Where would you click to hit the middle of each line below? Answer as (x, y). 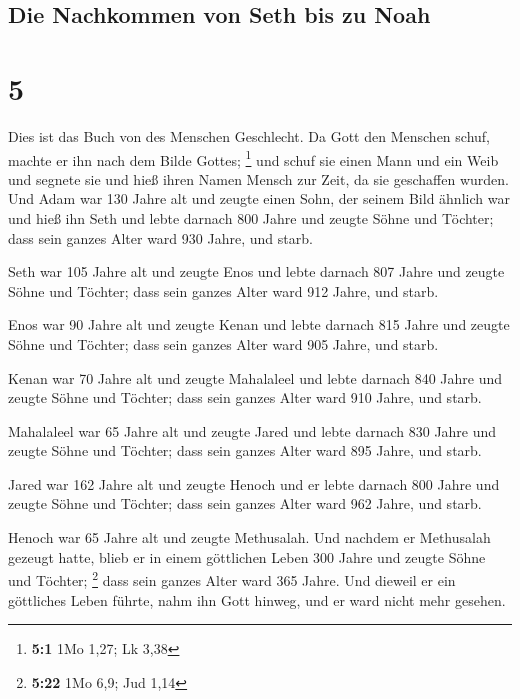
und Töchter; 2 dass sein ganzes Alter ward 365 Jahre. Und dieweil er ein (232, 578)
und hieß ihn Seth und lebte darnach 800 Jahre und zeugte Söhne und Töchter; (251, 217)
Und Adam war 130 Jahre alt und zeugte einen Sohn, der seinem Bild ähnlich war (259, 198)
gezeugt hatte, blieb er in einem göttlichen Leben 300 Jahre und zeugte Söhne (247, 556)
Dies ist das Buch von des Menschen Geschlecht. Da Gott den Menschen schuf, (249, 135)
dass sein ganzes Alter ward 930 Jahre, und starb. (160, 237)
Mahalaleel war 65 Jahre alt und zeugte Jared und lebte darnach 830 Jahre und (252, 430)
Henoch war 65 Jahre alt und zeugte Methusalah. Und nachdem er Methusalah (249, 537)
